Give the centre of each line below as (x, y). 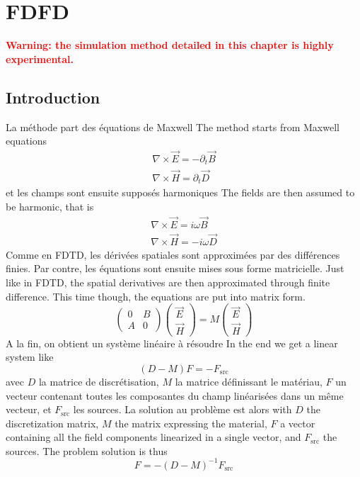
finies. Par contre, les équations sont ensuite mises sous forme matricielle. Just (175, 268)
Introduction (53, 97)
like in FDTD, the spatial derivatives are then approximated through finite (168, 282)
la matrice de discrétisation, (99, 381)
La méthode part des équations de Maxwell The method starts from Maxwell (173, 127)
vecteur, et (29, 409)
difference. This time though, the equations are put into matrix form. (156, 296)
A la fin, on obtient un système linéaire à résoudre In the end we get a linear (172, 343)
